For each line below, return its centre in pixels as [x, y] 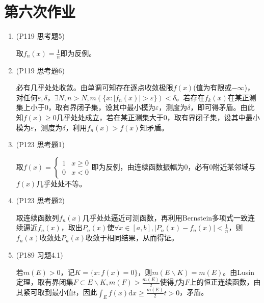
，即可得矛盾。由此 [222, 107]
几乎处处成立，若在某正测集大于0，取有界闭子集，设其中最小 [158, 117]
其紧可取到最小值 [45, 292]
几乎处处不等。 [61, 183]
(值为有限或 [213, 87]
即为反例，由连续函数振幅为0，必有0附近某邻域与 [174, 166]
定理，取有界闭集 [45, 282]
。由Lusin [239, 272]
